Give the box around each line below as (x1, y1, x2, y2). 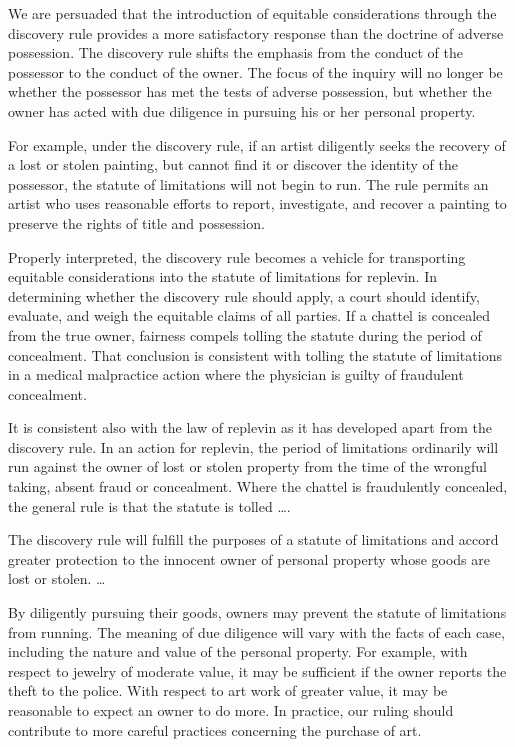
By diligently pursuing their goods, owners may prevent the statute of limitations (8, 602, 507, 623)
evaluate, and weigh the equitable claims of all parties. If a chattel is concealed (8, 305, 491, 326)
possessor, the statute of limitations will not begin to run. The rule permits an (8, 173, 489, 194)
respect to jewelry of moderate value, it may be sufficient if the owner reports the (8, 660, 507, 681)
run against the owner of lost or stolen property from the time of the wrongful (8, 456, 487, 477)
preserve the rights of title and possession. (8, 212, 265, 233)
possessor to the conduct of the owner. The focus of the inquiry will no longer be (8, 61, 503, 82)
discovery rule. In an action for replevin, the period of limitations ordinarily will (8, 436, 499, 457)
